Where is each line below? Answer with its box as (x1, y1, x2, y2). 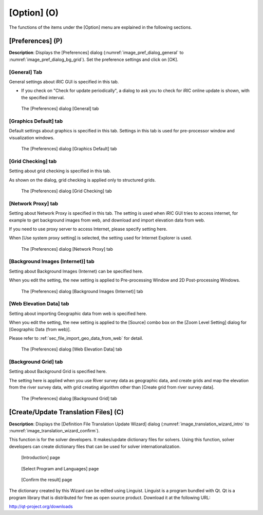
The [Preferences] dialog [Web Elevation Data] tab (21, 346, 123, 352)
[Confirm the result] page (21, 477, 73, 482)
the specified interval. (21, 94, 65, 100)
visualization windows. (9, 134, 55, 141)
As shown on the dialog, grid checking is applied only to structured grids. (9, 177, 156, 183)
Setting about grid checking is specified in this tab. (9, 168, 112, 174)
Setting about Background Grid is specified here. (9, 368, 107, 374)
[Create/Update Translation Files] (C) (9, 408, 124, 416)
